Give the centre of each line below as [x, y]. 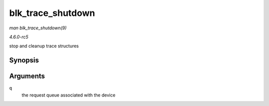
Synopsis [24, 60]
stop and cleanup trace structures [44, 46]
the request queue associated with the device [68, 95]
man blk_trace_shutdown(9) [38, 28]
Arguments [27, 76]
